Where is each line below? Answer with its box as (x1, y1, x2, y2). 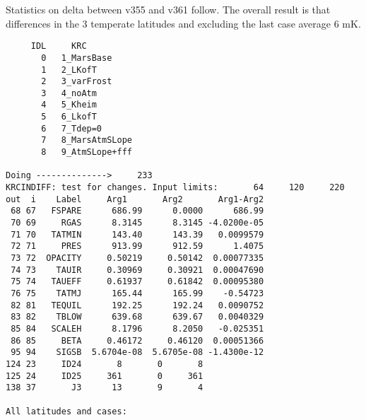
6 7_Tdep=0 (41, 123, 102, 134)
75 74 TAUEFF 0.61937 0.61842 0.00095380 (11, 276, 264, 287)
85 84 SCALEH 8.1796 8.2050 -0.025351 (11, 323, 264, 334)
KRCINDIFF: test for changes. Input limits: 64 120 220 (6, 182, 345, 193)
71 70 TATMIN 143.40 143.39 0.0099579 (11, 229, 264, 240)
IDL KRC (30, 41, 87, 52)
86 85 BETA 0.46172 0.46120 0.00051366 (11, 335, 264, 346)
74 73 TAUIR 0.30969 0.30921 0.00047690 (11, 264, 264, 275)
